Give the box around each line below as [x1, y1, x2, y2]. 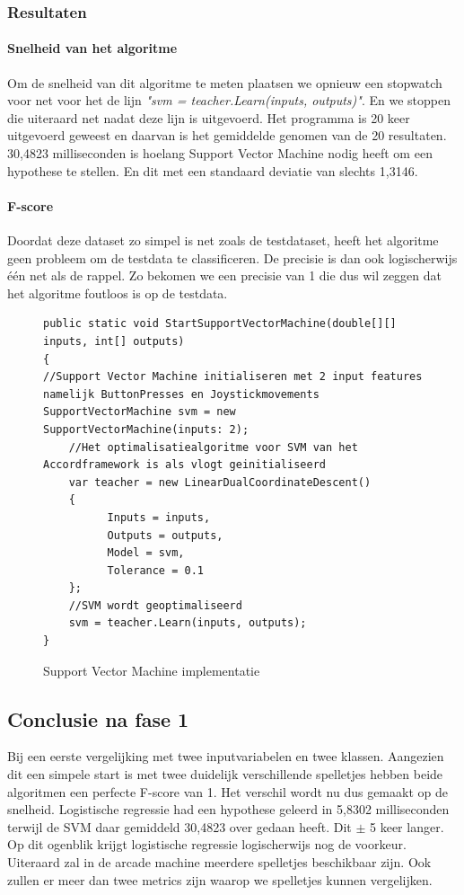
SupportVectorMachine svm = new [43, 405, 236, 419]
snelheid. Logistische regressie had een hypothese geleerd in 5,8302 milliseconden [7, 800, 450, 819]
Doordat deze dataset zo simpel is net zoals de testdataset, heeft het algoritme [7, 231, 439, 249]
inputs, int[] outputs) [43, 334, 185, 348]
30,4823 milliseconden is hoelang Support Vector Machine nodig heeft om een [7, 144, 433, 163]
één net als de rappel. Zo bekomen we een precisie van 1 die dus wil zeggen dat [7, 266, 442, 285]
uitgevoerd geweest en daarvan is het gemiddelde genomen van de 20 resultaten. [7, 126, 447, 145]
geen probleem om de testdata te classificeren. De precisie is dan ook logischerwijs [7, 248, 458, 267]
